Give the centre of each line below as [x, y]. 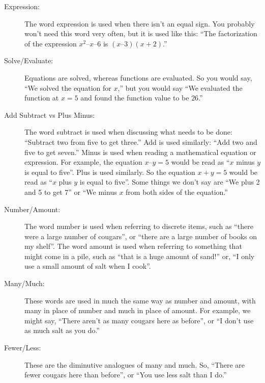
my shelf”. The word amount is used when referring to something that [133, 246]
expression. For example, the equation [83, 162]
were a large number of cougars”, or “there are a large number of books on [141, 236]
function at [42, 98]
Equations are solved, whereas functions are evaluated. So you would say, [138, 77]
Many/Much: [24, 283]
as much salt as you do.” [62, 330]
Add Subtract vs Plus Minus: [50, 114]
